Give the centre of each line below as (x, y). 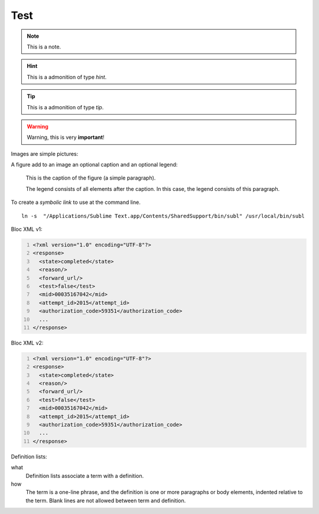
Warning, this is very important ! (66, 137)
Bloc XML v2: (27, 343)
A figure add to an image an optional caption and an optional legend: (94, 165)
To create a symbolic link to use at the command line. (76, 202)
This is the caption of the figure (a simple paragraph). (91, 178)
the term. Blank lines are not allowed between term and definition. (106, 500)
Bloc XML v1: (27, 229)
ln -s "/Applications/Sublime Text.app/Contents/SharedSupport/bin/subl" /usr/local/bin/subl (163, 216)
